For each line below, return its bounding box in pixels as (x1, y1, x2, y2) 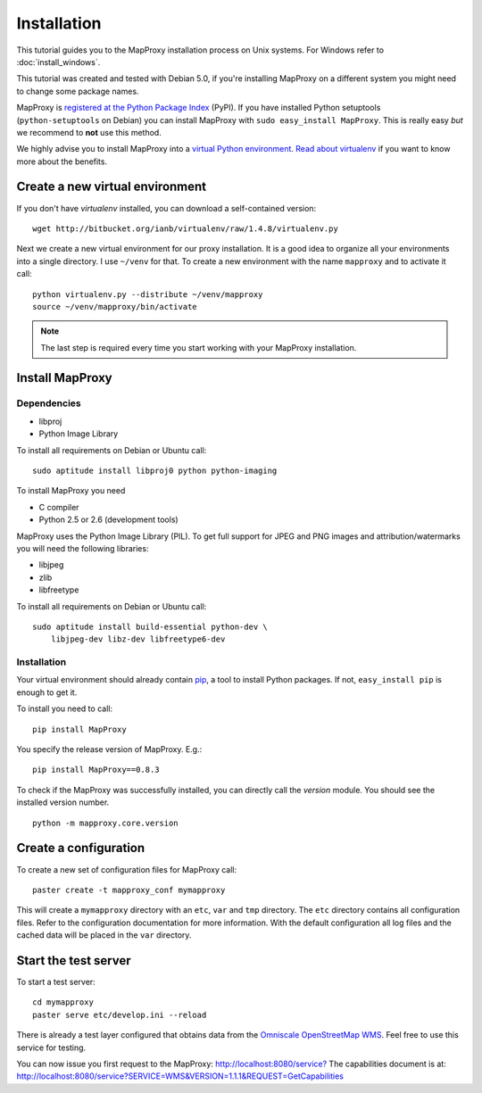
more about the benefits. (16, 156, 107, 167)
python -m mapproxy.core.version (32, 817, 179, 828)
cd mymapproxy (32, 998, 94, 1007)
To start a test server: (16, 976, 96, 987)
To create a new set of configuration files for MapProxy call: (16, 864, 237, 874)
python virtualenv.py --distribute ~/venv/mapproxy (32, 289, 263, 299)
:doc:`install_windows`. (16, 56, 101, 67)
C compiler (38, 501, 79, 512)
